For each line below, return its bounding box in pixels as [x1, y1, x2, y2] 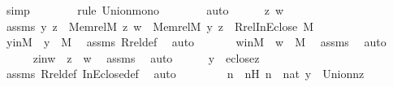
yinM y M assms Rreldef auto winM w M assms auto [6, 33, 387, 50]
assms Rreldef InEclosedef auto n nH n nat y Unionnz [6, 65, 365, 82]
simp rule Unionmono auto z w [6, 2, 284, 18]
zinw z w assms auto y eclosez [32, 49, 260, 66]
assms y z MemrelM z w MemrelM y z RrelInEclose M [6, 17, 313, 34]
